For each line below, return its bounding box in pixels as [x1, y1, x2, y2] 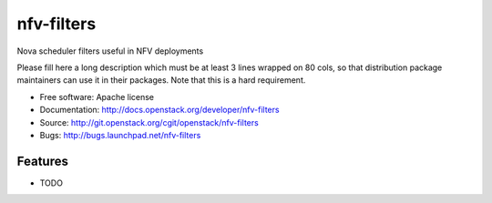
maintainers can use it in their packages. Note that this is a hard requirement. [16, 75, 306, 86]
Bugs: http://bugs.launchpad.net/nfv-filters [39, 129, 201, 140]
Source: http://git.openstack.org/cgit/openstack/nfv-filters [39, 117, 259, 127]
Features [16, 153, 68, 168]
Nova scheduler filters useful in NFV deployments [16, 46, 204, 56]
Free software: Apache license [39, 91, 155, 102]
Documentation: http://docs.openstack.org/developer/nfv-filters [39, 105, 280, 116]
